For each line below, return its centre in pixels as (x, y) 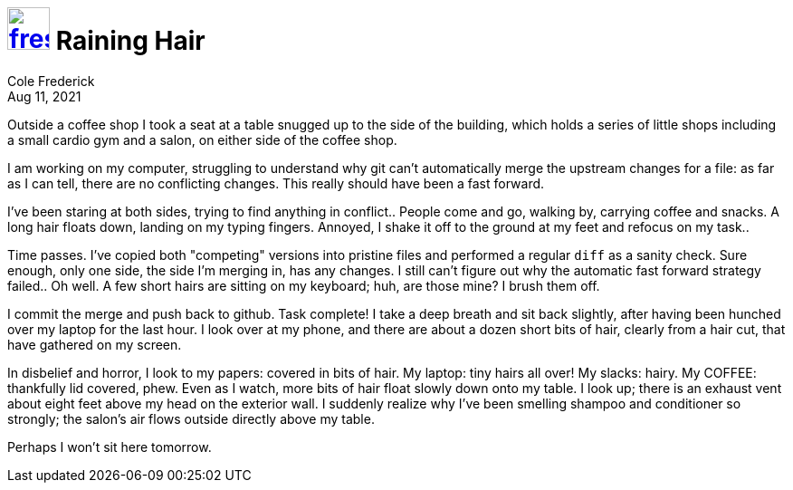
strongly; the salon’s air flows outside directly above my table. (191, 418)
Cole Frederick (51, 81)
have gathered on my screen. (95, 344)
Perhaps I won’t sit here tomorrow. (110, 447)
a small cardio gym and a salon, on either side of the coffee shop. (202, 139)
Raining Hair (130, 41)
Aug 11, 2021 (44, 96)
